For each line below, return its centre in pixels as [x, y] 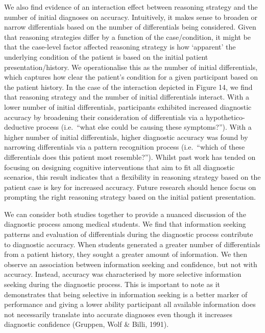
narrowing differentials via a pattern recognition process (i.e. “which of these [125, 147]
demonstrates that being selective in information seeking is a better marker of [126, 294]
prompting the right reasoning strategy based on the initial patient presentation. [130, 197]
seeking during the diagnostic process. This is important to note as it [112, 284]
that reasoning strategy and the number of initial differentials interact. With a [127, 97]
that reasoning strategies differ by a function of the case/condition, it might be [128, 37]
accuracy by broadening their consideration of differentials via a [104, 117]
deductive [19, 127]
